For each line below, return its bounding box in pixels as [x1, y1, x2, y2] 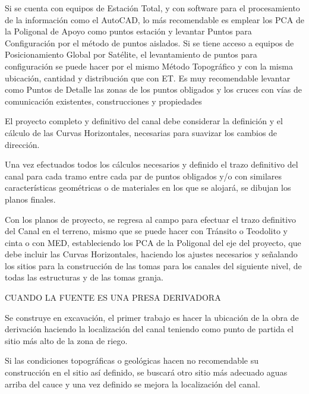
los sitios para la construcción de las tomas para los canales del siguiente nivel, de [5, 259, 302, 272]
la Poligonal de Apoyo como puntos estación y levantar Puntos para [5, 25, 252, 37]
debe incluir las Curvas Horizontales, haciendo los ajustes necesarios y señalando [5, 248, 298, 260]
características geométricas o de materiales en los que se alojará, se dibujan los [5, 181, 291, 194]
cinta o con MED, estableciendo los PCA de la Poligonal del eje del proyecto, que [5, 236, 301, 248]
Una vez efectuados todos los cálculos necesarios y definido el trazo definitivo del [5, 158, 298, 171]
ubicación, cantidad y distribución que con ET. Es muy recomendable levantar [5, 71, 291, 84]
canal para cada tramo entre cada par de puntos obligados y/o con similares [5, 169, 282, 182]
